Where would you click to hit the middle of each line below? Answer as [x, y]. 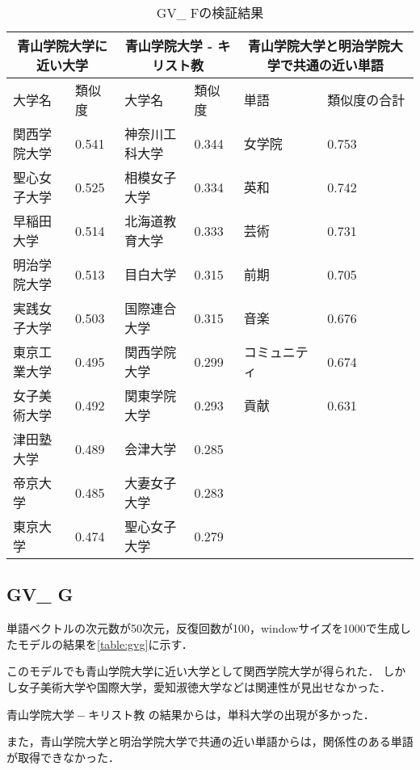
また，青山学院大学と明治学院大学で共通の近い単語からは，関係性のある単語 [210, 741]
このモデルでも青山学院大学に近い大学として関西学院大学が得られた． [193, 671]
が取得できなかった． [63, 757]
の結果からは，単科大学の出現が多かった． [261, 714]
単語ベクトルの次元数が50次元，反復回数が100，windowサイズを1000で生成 [203, 628]
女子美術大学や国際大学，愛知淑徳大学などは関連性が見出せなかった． [204, 686]
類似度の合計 [366, 100]
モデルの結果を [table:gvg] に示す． [105, 644]
